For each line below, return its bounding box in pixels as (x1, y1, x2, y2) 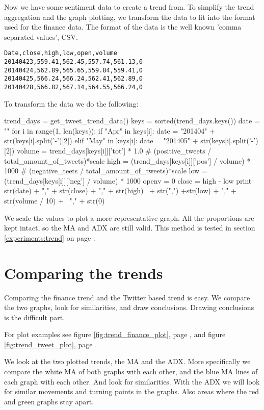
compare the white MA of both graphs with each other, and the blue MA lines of (4, 366, 258, 377)
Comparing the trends (4, 262, 163, 283)
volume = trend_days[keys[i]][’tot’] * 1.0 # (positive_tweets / (16, 145, 212, 156)
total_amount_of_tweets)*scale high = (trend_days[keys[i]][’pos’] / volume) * (4, 155, 251, 166)
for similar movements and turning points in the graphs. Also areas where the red (4, 386, 259, 397)
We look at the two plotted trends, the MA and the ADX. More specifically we (4, 356, 251, 367)
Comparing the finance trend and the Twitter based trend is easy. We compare (4, 292, 250, 302)
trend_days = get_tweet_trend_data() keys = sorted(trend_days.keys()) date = (4, 115, 260, 126)
